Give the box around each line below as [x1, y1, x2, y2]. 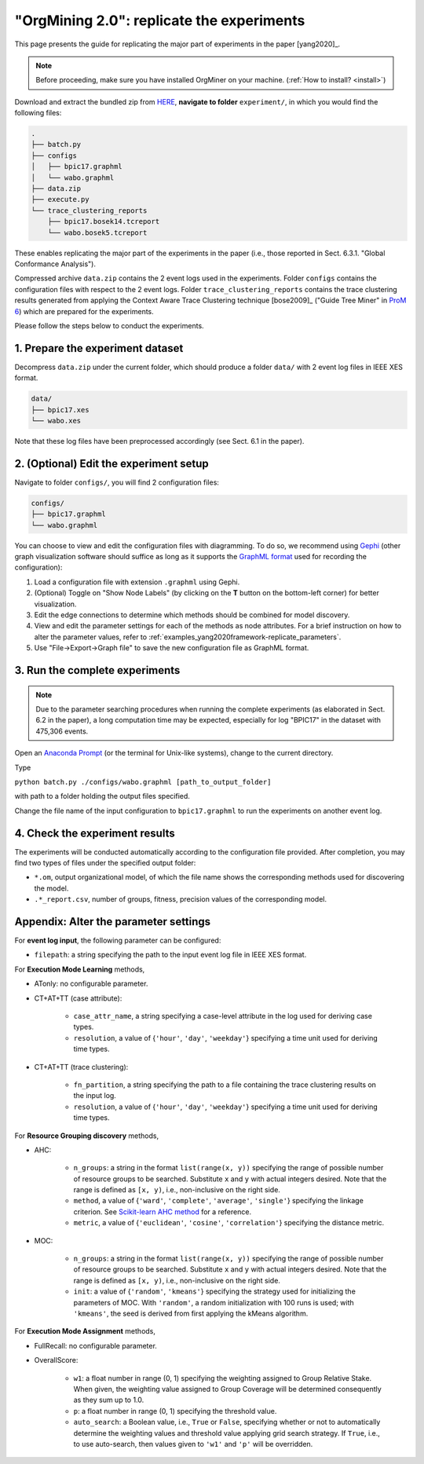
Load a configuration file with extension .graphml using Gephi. [34, 577, 240, 587]
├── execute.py [31, 195, 90, 204]
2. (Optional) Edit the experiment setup [14, 456, 210, 470]
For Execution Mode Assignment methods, [14, 1327, 156, 1336]
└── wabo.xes [31, 416, 82, 425]
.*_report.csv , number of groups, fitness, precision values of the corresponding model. [34, 895, 327, 904]
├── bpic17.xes [31, 405, 90, 414]
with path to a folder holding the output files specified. [14, 792, 190, 801]
